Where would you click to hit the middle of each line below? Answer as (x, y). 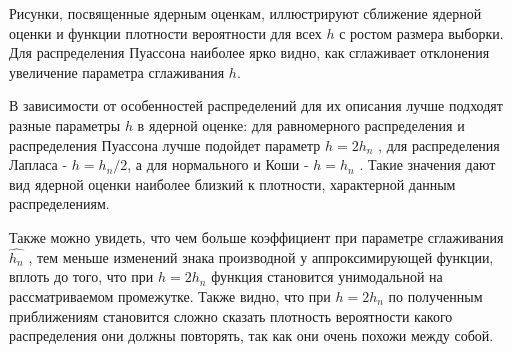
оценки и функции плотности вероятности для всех (165, 32)
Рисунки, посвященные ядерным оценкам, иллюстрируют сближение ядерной (245, 13)
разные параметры (65, 124)
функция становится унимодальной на (327, 276)
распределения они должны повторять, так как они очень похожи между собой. (251, 335)
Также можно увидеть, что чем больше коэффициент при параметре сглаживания (256, 236)
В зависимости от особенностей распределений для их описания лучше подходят (256, 105)
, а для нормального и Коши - (218, 164)
